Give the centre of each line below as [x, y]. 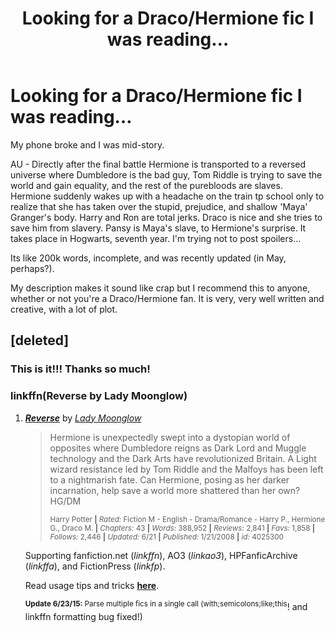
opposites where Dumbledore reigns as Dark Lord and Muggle [178, 448]
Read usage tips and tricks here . [92, 585]
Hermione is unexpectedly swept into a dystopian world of [170, 437]
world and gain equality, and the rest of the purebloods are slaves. [146, 185]
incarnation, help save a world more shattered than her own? [175, 490]
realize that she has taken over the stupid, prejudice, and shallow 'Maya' [159, 206]
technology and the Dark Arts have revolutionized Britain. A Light [183, 458]
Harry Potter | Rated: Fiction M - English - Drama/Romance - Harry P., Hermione [187, 519]
